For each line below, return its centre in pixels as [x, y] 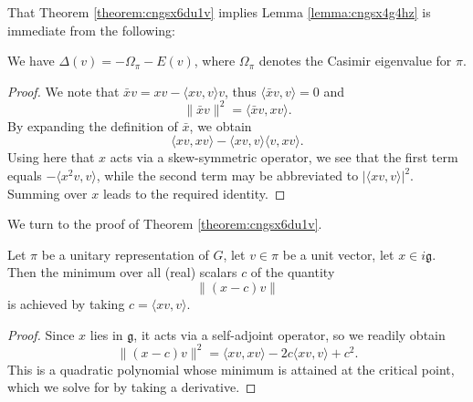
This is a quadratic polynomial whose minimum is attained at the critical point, [231, 369]
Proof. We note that [63, 91]
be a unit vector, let [338, 254]
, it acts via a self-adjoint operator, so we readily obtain [289, 334]
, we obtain [221, 125]
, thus [241, 91]
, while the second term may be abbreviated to [227, 175]
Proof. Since [41, 334]
